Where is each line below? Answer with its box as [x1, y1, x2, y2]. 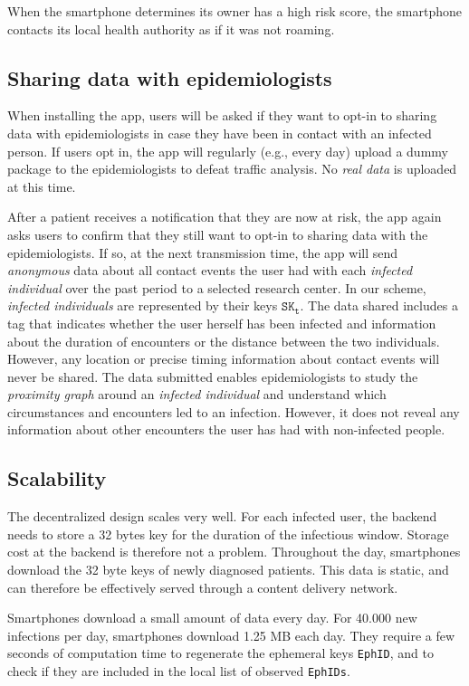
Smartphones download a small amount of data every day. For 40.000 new [7, 608, 417, 627]
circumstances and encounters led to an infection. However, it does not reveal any [7, 402, 460, 421]
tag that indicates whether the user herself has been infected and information [7, 313, 436, 332]
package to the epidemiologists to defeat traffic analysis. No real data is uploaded [7, 159, 457, 178]
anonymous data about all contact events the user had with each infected [7, 261, 413, 280]
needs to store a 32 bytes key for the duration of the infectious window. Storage [7, 524, 449, 543]
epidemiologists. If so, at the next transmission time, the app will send [7, 243, 398, 262]
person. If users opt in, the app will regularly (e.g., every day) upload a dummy [7, 141, 448, 160]
